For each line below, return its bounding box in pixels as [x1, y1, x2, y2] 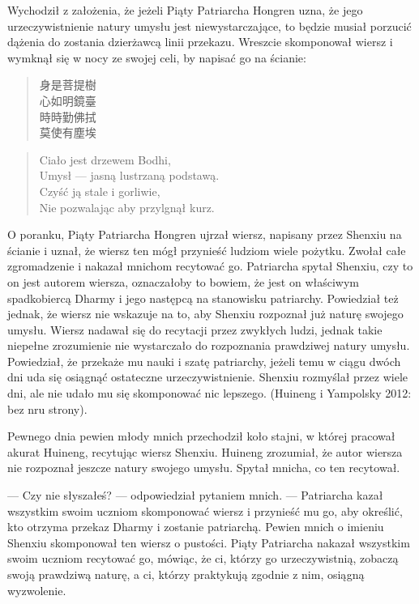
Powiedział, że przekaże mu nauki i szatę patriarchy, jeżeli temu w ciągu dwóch [7, 352, 401, 369]
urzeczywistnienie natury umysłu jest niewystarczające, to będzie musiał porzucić [7, 17, 412, 34]
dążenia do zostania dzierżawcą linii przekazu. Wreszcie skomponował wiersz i [7, 33, 393, 50]
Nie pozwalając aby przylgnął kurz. [39, 198, 215, 215]
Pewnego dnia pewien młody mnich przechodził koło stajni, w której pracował [7, 427, 395, 444]
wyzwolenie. [7, 581, 66, 598]
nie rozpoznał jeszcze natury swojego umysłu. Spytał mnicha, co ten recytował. [7, 459, 400, 476]
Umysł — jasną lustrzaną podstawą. [39, 167, 220, 184]
